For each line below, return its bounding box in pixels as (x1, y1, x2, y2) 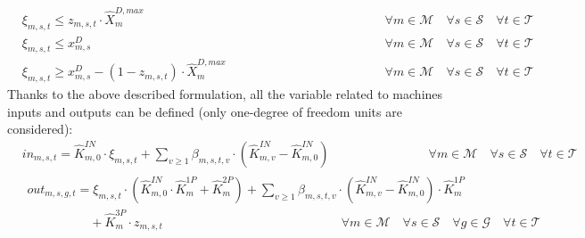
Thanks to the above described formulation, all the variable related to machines (7, 85, 443, 103)
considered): (7, 119, 73, 138)
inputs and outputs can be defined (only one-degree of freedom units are (7, 102, 402, 120)
